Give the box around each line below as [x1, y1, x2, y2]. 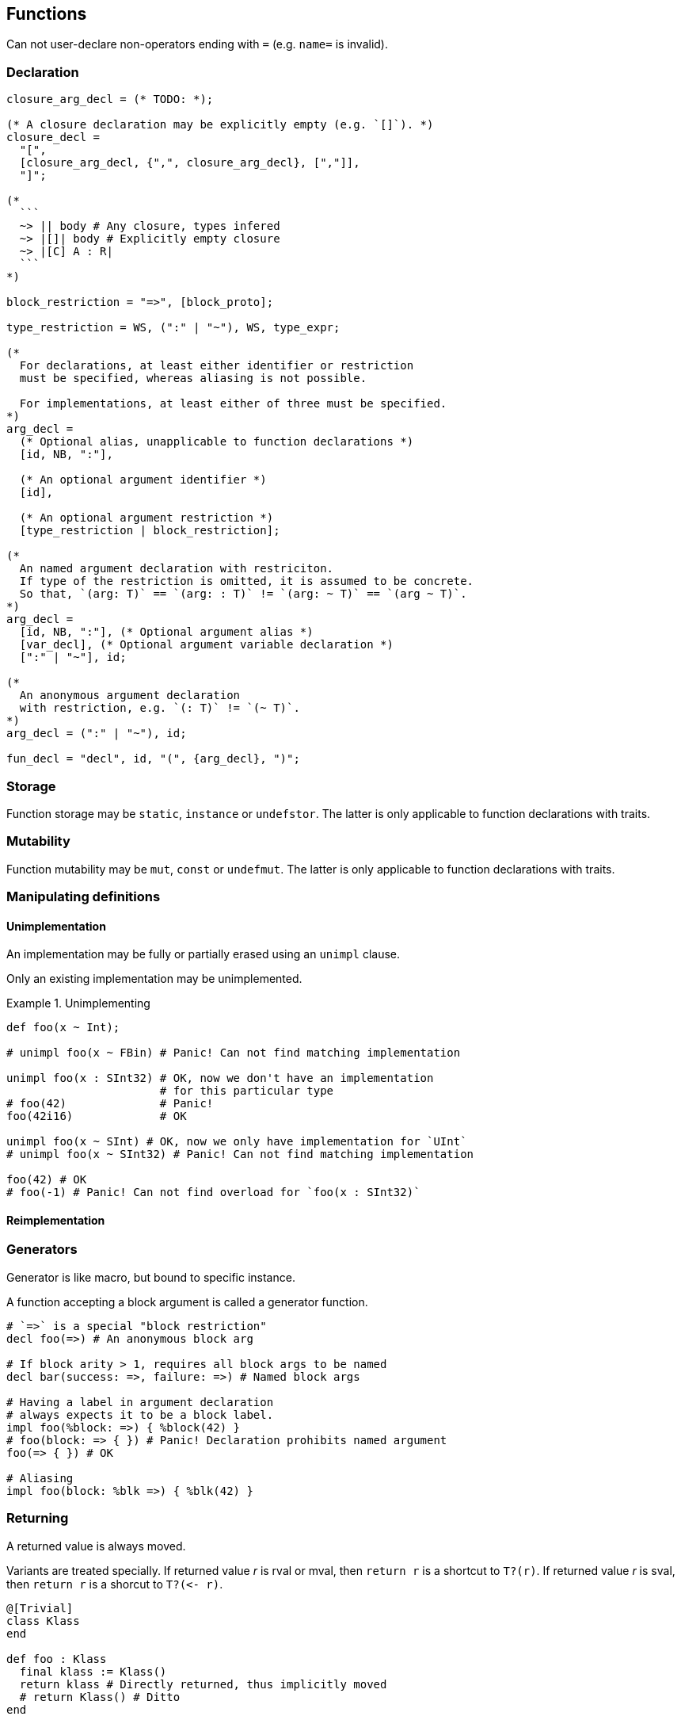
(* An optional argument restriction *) [19, 511, 274, 525]
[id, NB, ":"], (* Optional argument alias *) [19, 625, 314, 639]
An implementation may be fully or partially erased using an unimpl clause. [6, 947, 401, 961]
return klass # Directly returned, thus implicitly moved [19, 1677, 387, 1691]
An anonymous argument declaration [19, 689, 241, 702]
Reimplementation [6, 1213, 105, 1227]
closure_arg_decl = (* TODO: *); [6, 93, 214, 106]
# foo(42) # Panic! [6, 1097, 214, 1110]
